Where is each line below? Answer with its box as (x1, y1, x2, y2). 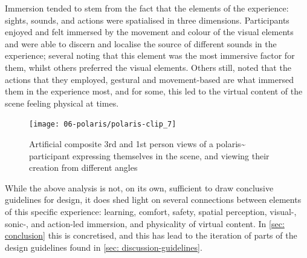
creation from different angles (29, 161, 138, 174)
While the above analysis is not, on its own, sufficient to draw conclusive (5, 181, 274, 194)
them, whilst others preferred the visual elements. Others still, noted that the (5, 61, 291, 73)
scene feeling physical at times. (5, 96, 119, 109)
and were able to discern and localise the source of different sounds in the (5, 37, 277, 50)
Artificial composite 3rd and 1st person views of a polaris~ (29, 137, 246, 150)
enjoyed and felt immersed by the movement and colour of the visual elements (5, 25, 294, 38)
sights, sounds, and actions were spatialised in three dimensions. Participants (5, 13, 289, 26)
